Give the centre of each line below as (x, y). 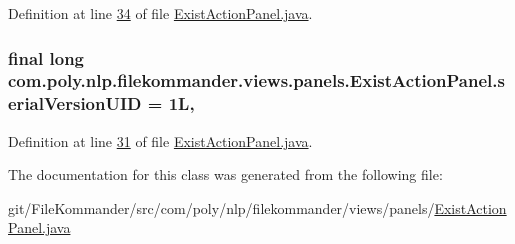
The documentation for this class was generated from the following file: (225, 174)
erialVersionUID (75, 103)
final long (46, 57)
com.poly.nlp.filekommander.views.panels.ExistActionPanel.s (256, 80)
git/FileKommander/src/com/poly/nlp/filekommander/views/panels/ (221, 207)
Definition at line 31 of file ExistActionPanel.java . (160, 140)
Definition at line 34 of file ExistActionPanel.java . (160, 13)
